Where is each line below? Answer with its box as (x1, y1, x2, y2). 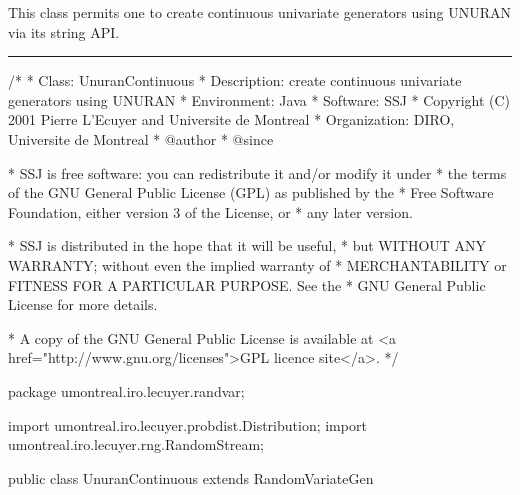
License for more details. (8, 294, 158, 315)
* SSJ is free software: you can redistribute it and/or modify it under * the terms (8, 162, 507, 183)
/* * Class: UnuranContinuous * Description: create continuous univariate (8, 70, 462, 91)
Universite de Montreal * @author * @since (8, 128, 274, 149)
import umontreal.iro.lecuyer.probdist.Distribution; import (8, 414, 367, 435)
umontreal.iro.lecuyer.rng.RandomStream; (8, 434, 264, 455)
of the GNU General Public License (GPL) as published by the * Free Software (8, 182, 494, 203)
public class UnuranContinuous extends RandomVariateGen (8, 467, 374, 488)
